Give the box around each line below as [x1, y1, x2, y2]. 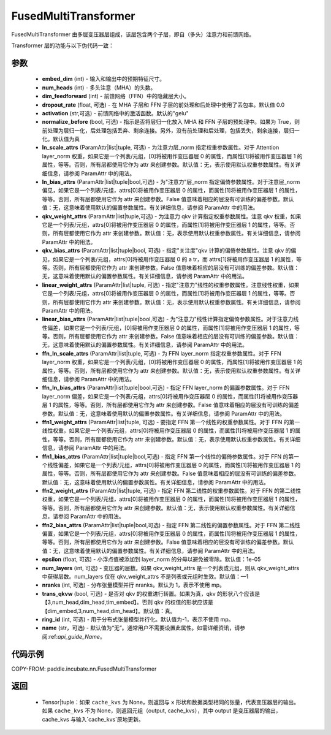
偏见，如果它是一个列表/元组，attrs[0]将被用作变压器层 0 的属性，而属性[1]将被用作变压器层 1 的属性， [42, 187, 300, 194]
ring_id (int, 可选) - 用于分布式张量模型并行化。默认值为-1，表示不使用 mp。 [42, 615, 234, 623]
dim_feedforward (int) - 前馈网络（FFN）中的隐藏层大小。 [42, 93, 190, 100]
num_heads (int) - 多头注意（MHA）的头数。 [42, 83, 156, 91]
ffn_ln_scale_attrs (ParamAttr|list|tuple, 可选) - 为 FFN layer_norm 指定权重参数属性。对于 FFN [42, 349, 281, 357]
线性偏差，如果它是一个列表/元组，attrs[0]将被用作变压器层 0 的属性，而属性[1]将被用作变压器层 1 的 [47, 461, 300, 468]
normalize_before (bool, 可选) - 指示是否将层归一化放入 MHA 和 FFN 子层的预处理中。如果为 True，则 [42, 118, 300, 126]
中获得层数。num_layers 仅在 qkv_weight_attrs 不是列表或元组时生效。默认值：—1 [42, 573, 249, 580]
